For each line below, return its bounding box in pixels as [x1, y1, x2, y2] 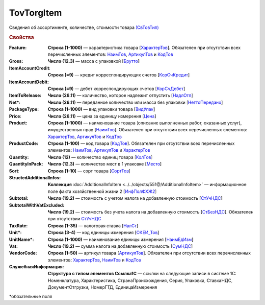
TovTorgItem [9, 7, 62, 18]
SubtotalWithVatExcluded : [9, 202, 65, 208]
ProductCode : [9, 141, 39, 146]
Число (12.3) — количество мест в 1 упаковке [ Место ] [48, 161, 162, 167]
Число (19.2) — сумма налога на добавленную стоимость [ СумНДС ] [48, 243, 193, 249]
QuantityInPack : [9, 161, 43, 167]
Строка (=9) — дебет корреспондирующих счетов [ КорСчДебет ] [48, 86, 185, 92]
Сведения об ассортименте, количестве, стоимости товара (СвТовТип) [9, 24, 159, 30]
